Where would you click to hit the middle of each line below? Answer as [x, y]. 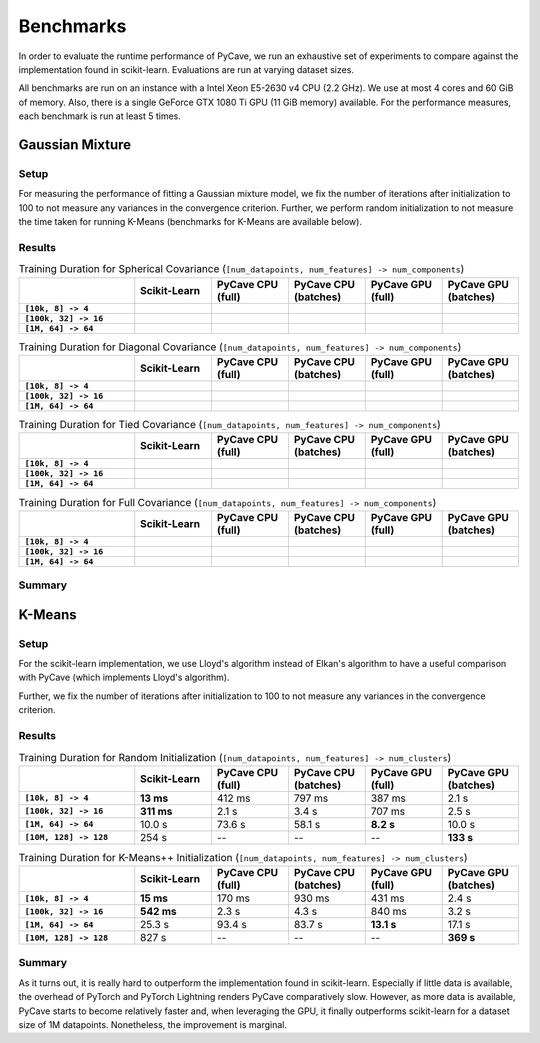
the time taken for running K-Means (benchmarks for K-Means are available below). [190, 222]
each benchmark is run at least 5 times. [100, 116]
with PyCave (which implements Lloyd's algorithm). [124, 677]
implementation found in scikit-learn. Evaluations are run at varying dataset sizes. [186, 69]
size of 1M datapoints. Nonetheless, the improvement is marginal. [153, 1024]
